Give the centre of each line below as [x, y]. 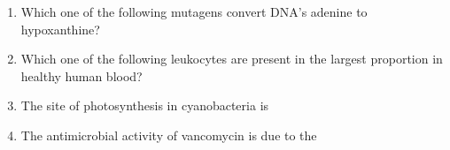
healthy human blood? [81, 75]
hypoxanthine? [60, 29]
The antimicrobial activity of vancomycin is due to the [169, 135]
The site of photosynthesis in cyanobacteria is [145, 105]
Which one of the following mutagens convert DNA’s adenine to [194, 11]
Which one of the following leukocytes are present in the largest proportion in [232, 59]
